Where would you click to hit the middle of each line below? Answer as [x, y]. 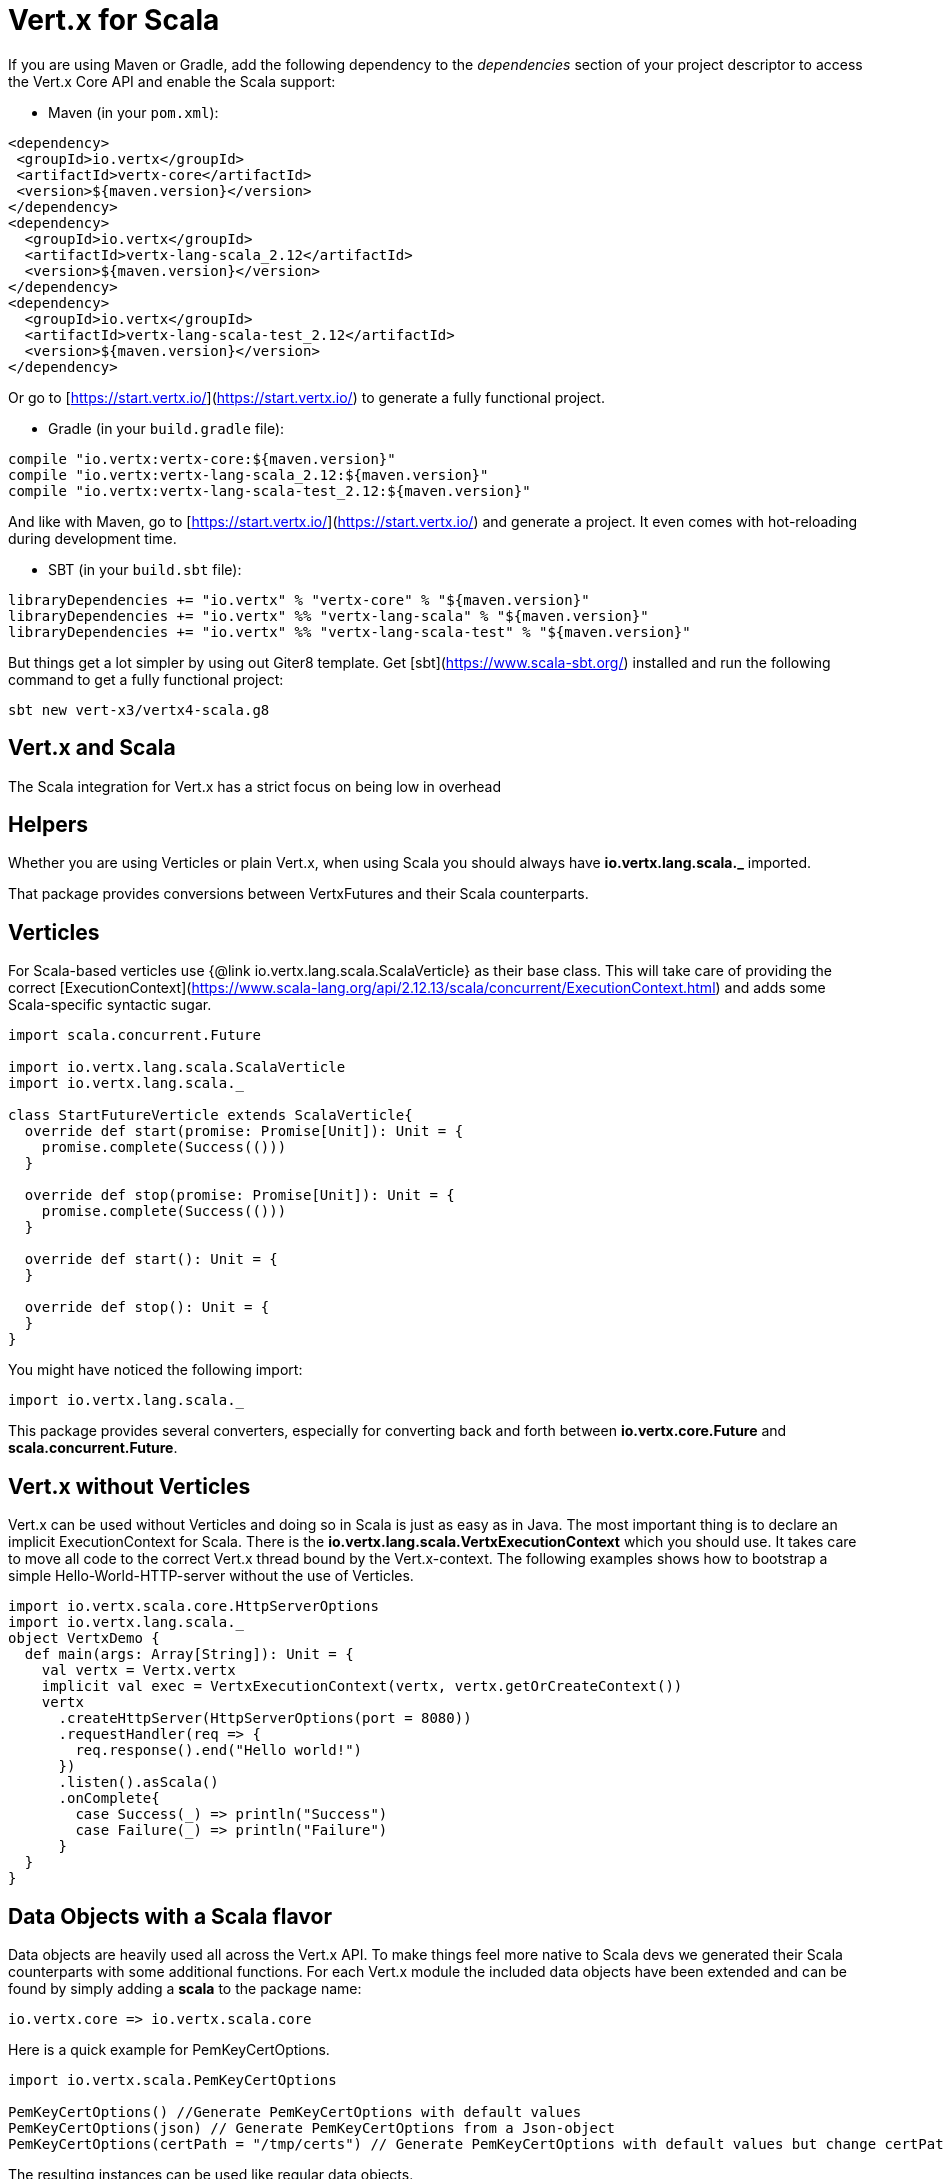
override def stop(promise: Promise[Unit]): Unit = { [239, 1195]
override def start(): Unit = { [151, 1259]
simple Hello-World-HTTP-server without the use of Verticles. [211, 1576]
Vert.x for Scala [114, 20]
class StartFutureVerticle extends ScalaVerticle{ [210, 1115]
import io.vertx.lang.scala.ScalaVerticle [177, 1067]
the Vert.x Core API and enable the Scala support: [172, 81]
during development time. [92, 538]
